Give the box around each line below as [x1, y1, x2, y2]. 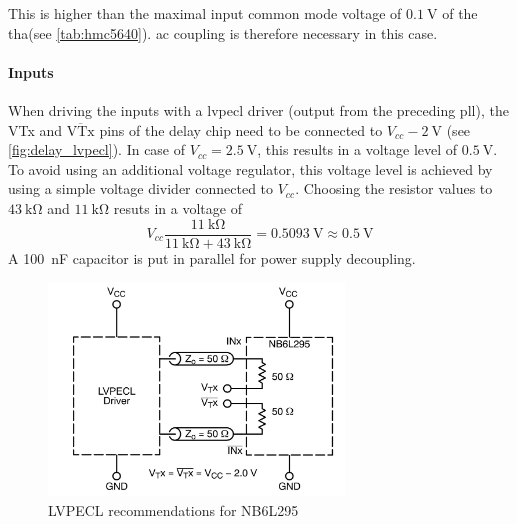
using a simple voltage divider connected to [8, 178, 274, 199]
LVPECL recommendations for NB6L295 [48, 499, 299, 520]
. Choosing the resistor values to [295, 178, 493, 199]
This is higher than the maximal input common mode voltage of [8, 3, 402, 23]
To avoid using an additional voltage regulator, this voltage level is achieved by [8, 158, 493, 179]
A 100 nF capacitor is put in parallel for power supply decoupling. [8, 247, 416, 268]
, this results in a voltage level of [257, 139, 458, 160]
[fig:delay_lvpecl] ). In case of [8, 139, 186, 160]
